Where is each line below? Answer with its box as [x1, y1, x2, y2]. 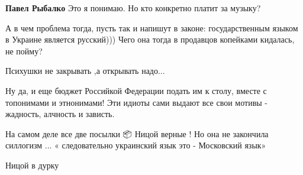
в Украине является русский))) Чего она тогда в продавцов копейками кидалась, [5, 33, 295, 46]
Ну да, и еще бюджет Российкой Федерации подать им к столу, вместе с [5, 84, 267, 96]
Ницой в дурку [5, 158, 59, 171]
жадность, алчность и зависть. [5, 108, 115, 120]
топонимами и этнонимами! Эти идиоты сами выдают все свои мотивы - [5, 96, 267, 108]
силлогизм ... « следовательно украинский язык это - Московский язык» [5, 139, 266, 151]
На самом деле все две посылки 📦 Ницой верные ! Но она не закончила [5, 127, 269, 140]
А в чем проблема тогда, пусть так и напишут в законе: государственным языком [5, 21, 298, 34]
